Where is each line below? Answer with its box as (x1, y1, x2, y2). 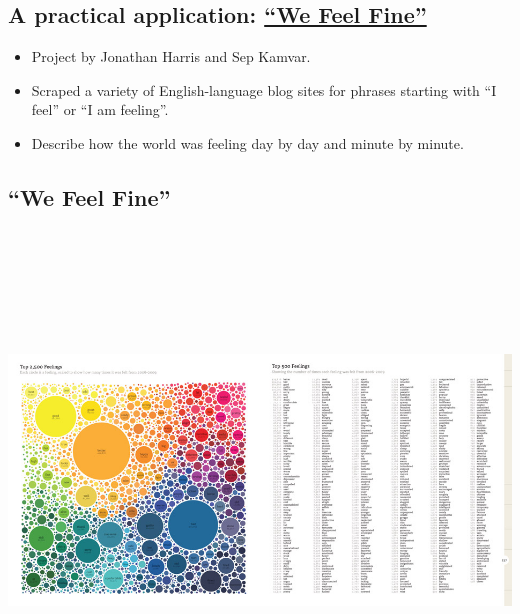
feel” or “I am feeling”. (31, 99, 169, 120)
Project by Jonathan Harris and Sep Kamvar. (31, 46, 311, 67)
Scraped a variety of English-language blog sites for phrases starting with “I (31, 79, 497, 100)
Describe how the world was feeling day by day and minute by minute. (31, 132, 464, 153)
